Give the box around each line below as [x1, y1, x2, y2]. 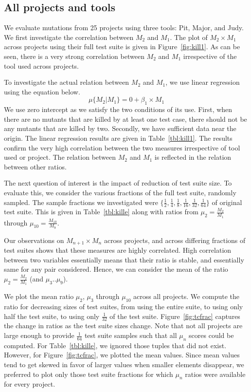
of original [212, 197, 242, 207]
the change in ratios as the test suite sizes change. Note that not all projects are [4, 320, 243, 331]
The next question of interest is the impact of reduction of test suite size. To [4, 178, 232, 188]
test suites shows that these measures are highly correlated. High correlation [4, 245, 232, 255]
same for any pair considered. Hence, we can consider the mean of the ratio [4, 264, 228, 274]
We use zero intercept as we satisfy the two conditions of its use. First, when [4, 104, 233, 114]
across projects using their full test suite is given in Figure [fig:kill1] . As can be [4, 41, 240, 52]
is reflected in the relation [154, 152, 232, 162]
